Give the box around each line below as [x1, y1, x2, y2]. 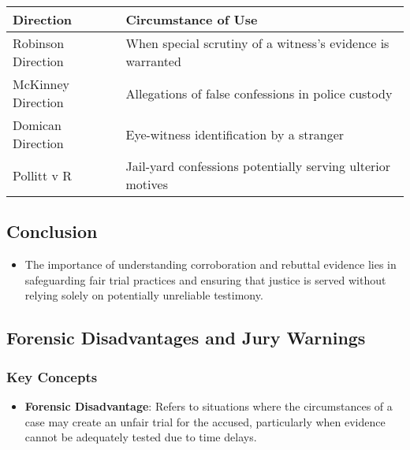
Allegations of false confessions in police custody [125, 84, 393, 102]
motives [125, 175, 168, 193]
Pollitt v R [13, 165, 73, 184]
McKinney [13, 75, 70, 93]
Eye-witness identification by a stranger [125, 125, 345, 143]
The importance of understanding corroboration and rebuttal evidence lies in [24, 256, 397, 273]
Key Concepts [6, 366, 98, 386]
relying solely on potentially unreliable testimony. [24, 287, 263, 303]
